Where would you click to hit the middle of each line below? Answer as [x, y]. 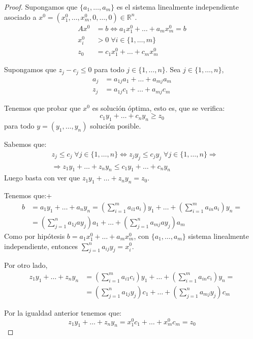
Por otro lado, [26, 265]
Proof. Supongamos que [41, 7]
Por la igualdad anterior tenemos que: [63, 312]
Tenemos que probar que [42, 107]
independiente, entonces [41, 246]
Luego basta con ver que [42, 178]
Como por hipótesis [35, 236]
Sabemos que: [25, 144]
